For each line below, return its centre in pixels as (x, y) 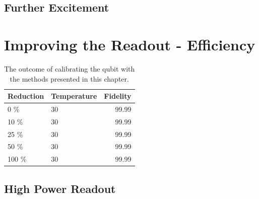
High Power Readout (60, 188)
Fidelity (118, 96)
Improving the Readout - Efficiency (130, 44)
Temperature (74, 96)
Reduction (26, 96)
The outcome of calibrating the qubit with (70, 68)
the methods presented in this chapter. (69, 78)
